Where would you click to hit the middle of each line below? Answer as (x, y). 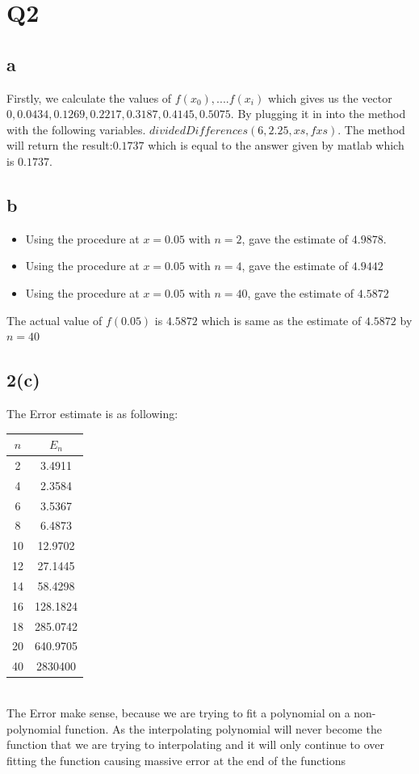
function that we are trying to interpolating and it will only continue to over (196, 744)
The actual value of (54, 320)
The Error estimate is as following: (92, 413)
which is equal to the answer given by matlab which (276, 145)
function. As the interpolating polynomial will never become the (223, 728)
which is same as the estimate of (281, 320)
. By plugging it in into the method (318, 114)
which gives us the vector (330, 97)
